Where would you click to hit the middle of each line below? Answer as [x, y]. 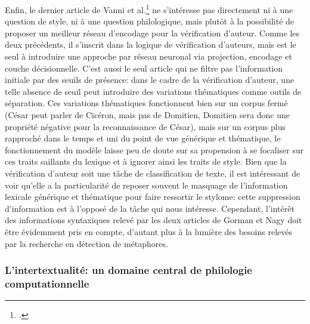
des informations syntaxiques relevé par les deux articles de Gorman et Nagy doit [154, 220]
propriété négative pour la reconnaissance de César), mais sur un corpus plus [145, 126]
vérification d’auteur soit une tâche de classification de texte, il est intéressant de [153, 173]
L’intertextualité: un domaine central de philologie [128, 270]
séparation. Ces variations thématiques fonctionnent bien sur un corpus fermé [146, 103]
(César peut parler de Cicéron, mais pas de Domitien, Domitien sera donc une [148, 115]
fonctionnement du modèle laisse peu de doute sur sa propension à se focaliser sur [154, 149]
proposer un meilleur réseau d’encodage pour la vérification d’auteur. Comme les [152, 33]
